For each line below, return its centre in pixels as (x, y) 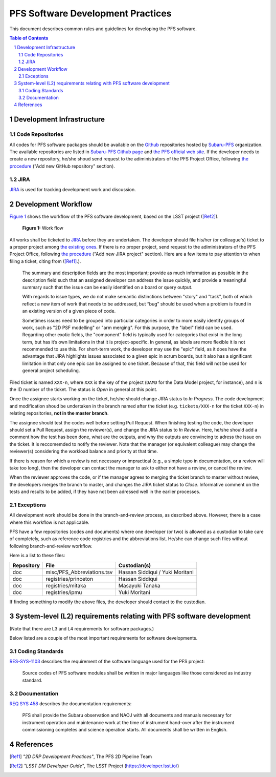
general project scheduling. (51, 371)
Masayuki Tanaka (139, 585)
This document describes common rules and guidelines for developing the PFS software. (103, 29)
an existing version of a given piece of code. (69, 311)
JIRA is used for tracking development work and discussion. (73, 189)
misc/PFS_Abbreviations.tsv (79, 572)
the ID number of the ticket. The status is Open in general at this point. (84, 390)
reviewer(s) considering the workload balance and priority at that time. (84, 452)
